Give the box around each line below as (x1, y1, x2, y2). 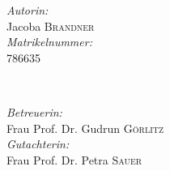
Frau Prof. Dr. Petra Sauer (6, 151, 142, 168)
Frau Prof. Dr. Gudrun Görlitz (6, 119, 164, 136)
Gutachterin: (6, 135, 70, 152)
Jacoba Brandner (6, 17, 95, 34)
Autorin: (6, 2, 49, 18)
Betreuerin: (6, 103, 62, 120)
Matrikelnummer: (6, 33, 92, 50)
